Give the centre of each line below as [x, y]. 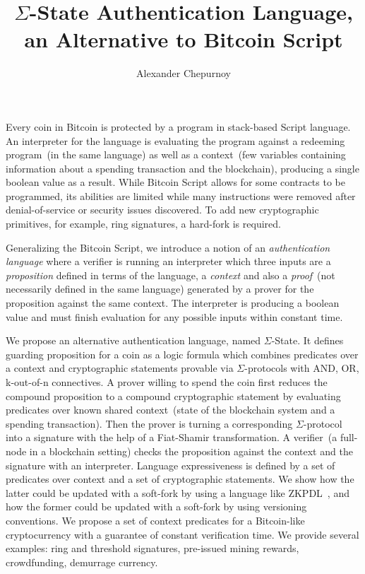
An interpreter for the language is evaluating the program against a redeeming [175, 140]
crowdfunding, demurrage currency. [82, 562]
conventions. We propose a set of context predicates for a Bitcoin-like [155, 520]
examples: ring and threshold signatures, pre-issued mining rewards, [152, 548]
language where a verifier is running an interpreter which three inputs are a [168, 261]
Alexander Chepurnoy [184, 73]
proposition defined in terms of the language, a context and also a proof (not [170, 275]
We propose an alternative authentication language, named [133, 340]
